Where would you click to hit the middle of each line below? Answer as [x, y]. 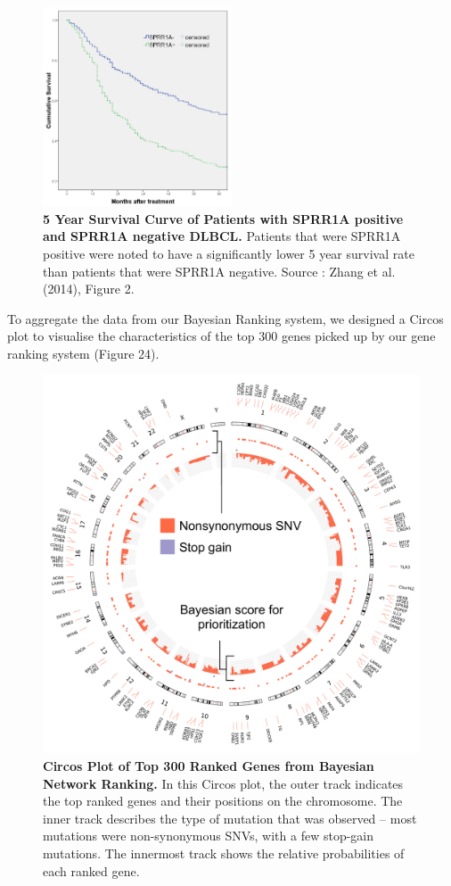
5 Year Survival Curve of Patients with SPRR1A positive [223, 218]
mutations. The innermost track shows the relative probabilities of [224, 853]
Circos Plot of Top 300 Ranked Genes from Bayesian [209, 766]
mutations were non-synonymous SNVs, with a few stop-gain [209, 836]
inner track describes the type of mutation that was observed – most [230, 818]
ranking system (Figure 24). [83, 353]
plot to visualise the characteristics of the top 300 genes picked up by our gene [221, 336]
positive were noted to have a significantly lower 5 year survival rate [229, 253]
